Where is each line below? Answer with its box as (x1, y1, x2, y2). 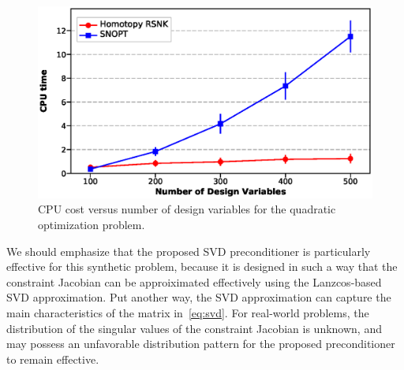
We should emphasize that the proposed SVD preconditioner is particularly (6, 242, 371, 259)
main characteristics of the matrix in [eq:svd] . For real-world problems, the (6, 305, 369, 321)
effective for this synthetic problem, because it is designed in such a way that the (6, 258, 398, 275)
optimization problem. (38, 216, 145, 233)
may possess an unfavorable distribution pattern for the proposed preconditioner (6, 335, 395, 352)
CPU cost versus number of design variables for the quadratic (38, 201, 336, 217)
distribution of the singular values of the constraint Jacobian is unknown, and (6, 320, 382, 336)
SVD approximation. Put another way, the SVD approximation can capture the (6, 289, 391, 305)
